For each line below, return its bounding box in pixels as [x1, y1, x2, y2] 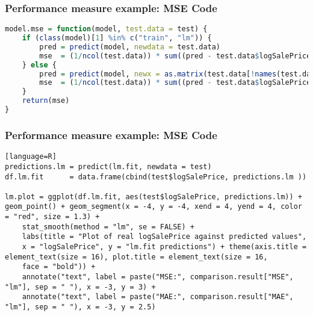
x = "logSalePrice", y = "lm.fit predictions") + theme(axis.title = [22, 243, 307, 252]
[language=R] [5, 152, 57, 161]
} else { [22, 60, 57, 69]
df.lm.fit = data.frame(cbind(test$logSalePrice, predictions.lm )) [5, 172, 307, 181]
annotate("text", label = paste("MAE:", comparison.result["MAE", [22, 293, 294, 302]
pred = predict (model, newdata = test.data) [39, 42, 221, 51]
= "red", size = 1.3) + [5, 212, 100, 222]
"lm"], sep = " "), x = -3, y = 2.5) [5, 303, 156, 312]
